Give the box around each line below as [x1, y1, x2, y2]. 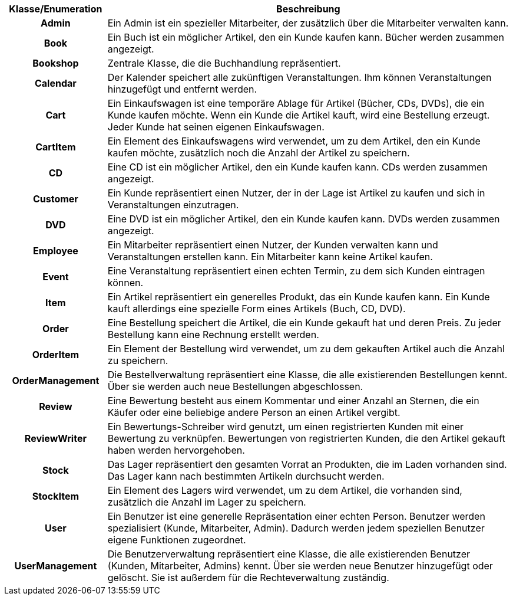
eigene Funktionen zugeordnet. [107, 534, 246, 546]
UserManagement [14, 560, 97, 572]
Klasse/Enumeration [9, 3, 102, 15]
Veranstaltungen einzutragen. [107, 199, 239, 211]
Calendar [34, 77, 77, 89]
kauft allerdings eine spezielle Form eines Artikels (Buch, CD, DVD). [107, 303, 406, 314]
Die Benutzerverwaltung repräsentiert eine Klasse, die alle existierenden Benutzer [107, 548, 471, 560]
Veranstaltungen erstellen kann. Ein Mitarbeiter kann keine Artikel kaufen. [107, 251, 433, 263]
